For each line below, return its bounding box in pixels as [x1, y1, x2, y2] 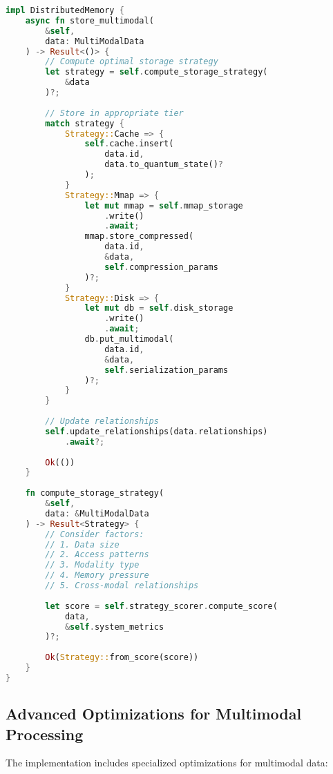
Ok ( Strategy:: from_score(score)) [45, 652, 199, 663]
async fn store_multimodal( [25, 15, 154, 26]
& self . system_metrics [64, 621, 164, 632]
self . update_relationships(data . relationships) [45, 426, 268, 436]
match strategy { [45, 118, 124, 128]
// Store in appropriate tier [45, 108, 184, 118]
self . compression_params [104, 262, 218, 272]
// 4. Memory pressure [45, 570, 149, 581]
